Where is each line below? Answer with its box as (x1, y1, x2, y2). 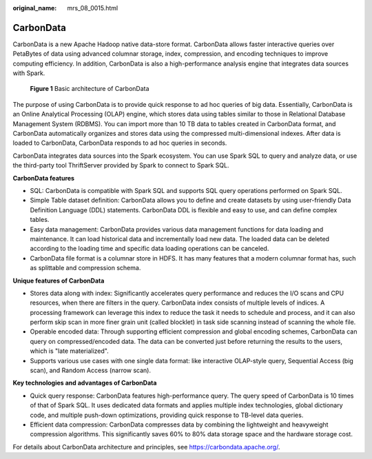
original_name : (12, 4, 57, 12)
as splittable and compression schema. (30, 264, 141, 272)
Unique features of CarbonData (12, 276, 105, 285)
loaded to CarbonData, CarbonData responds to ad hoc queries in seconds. (12, 139, 227, 147)
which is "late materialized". (30, 347, 110, 355)
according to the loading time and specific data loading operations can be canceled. (30, 245, 269, 253)
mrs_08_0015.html (67, 4, 118, 12)
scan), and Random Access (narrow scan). (30, 366, 152, 375)
